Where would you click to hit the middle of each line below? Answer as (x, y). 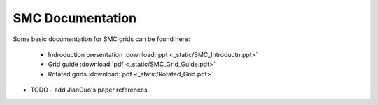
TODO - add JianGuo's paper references (89, 90)
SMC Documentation (75, 18)
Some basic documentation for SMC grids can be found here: (101, 39)
